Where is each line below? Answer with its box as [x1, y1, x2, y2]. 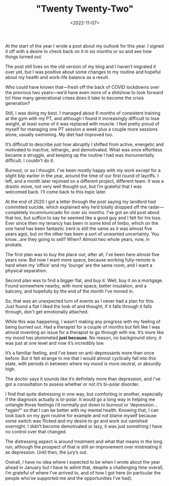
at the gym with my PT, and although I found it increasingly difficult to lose [5, 115, 160, 121]
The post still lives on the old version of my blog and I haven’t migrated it [5, 63, 156, 69]
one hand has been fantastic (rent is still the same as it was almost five [5, 225, 152, 231]
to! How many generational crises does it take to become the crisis [5, 95, 144, 101]
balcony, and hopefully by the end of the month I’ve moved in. [5, 288, 134, 294]
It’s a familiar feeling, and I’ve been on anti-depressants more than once [5, 350, 155, 356]
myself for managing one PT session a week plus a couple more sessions [5, 126, 158, 132]
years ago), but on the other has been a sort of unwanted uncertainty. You [5, 231, 160, 237]
